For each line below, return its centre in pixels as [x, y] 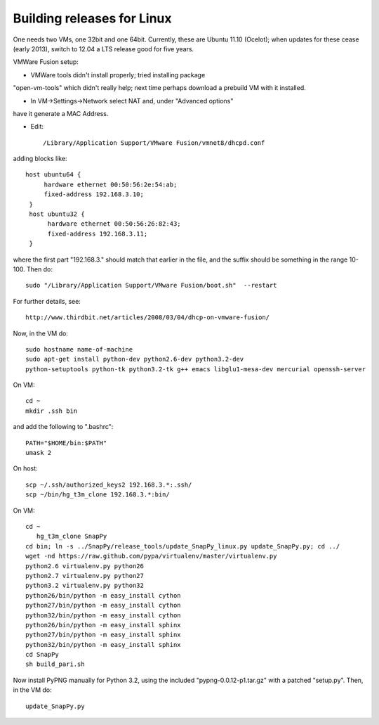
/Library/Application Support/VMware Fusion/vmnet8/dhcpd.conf [154, 143]
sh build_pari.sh [55, 664]
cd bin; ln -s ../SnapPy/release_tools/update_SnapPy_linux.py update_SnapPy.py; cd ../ [183, 546]
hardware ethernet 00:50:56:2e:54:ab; [111, 184]
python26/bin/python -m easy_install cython [104, 595]
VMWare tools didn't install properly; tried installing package [118, 75]
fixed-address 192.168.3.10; [94, 194]
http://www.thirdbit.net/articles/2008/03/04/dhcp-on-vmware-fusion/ [148, 317]
